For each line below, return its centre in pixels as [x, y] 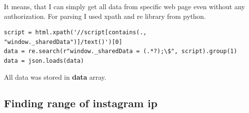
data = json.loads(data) [44, 61]
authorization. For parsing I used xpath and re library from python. [105, 16]
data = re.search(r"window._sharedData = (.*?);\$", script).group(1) [121, 51]
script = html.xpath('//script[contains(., [75, 33]
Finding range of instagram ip [81, 103]
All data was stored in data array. [55, 77]
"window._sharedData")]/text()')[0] [63, 42]
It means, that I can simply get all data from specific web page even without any [124, 6]
